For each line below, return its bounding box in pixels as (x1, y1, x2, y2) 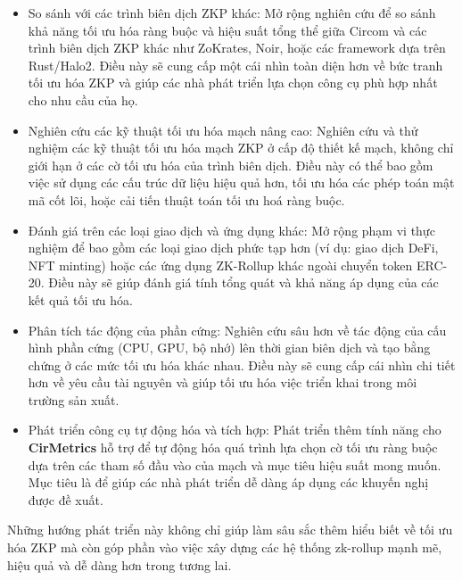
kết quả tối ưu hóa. (28, 290, 133, 309)
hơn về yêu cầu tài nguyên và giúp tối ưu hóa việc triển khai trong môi (28, 373, 417, 392)
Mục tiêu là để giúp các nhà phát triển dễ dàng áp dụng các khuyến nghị (28, 473, 429, 492)
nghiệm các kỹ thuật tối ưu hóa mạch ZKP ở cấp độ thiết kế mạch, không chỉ (28, 138, 454, 157)
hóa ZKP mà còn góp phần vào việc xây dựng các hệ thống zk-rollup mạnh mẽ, (7, 538, 442, 557)
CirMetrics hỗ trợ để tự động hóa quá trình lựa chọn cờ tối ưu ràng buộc (28, 438, 438, 457)
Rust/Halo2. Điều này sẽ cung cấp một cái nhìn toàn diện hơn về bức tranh (28, 55, 443, 74)
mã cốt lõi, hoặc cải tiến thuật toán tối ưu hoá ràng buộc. (28, 190, 345, 209)
